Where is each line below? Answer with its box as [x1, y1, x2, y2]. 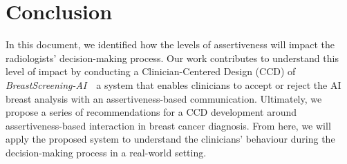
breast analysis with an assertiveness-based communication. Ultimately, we [6, 91, 322, 105]
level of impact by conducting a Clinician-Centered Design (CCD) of [6, 64, 296, 79]
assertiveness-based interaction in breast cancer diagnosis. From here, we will [6, 118, 331, 132]
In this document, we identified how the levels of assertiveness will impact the [6, 37, 335, 52]
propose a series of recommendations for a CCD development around [6, 105, 297, 119]
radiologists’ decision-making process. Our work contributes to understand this [6, 50, 339, 65]
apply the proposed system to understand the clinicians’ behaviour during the [6, 132, 335, 146]
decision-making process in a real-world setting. [6, 145, 207, 159]
